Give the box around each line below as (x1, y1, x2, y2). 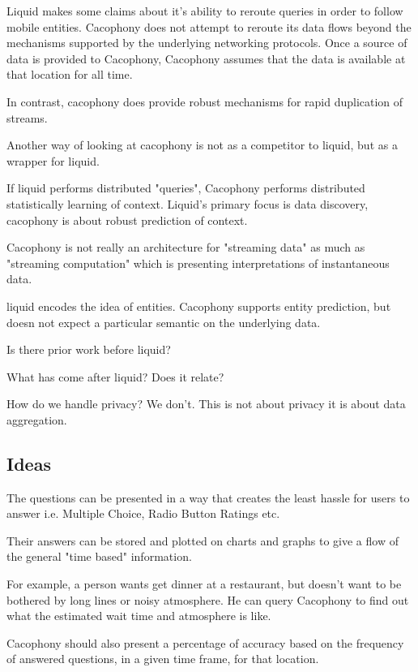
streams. (6, 109, 48, 126)
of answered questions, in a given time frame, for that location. (6, 650, 319, 667)
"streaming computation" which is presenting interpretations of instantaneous (6, 254, 390, 271)
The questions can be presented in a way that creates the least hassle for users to (6, 489, 410, 506)
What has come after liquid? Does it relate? (6, 368, 224, 385)
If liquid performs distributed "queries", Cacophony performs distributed (6, 179, 365, 196)
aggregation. (6, 411, 67, 428)
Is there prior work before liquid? (6, 341, 171, 358)
